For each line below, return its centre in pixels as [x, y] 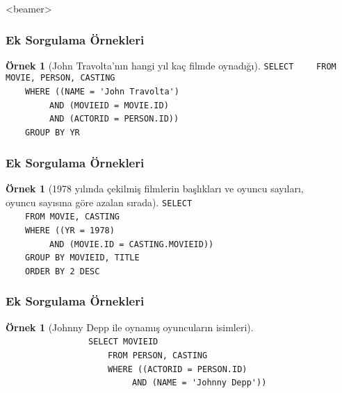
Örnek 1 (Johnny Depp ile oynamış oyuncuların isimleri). [130, 327]
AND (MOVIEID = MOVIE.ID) [109, 105]
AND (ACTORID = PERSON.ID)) [114, 119]
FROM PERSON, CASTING [158, 355]
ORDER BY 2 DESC [63, 271]
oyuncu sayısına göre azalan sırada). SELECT [99, 202]
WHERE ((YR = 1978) [70, 230]
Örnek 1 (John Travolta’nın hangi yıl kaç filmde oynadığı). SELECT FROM [171, 65]
